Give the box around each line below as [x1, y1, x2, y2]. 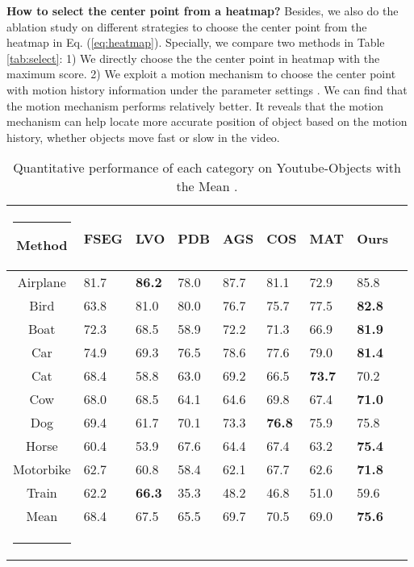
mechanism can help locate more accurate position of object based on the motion [6, 113, 408, 130]
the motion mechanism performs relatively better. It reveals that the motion [6, 97, 384, 114]
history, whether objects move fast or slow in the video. [6, 128, 280, 145]
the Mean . [176, 177, 238, 196]
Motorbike [13, 460, 71, 479]
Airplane [17, 273, 66, 292]
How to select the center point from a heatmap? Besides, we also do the [6, 2, 399, 19]
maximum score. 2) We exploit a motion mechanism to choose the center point [6, 65, 396, 82]
